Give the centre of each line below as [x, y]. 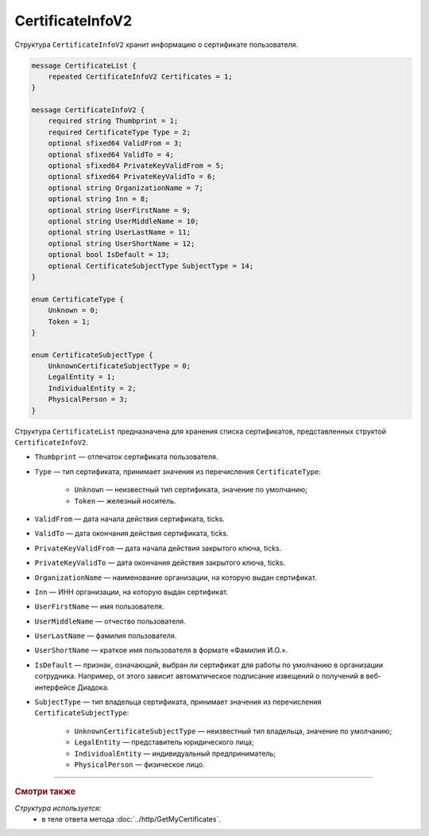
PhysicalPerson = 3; [88, 399]
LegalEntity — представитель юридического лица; [164, 742]
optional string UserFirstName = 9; [119, 210]
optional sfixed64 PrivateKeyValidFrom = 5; [136, 166]
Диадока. [93, 687]
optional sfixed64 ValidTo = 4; [111, 154]
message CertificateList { [84, 65]
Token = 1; [69, 321]
